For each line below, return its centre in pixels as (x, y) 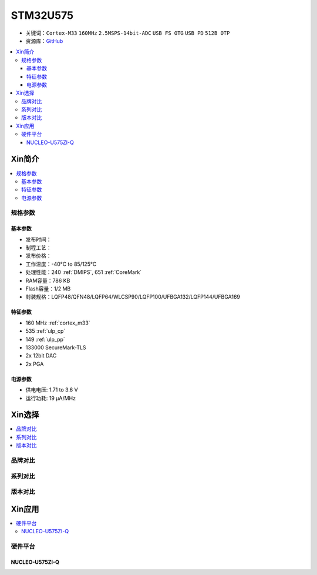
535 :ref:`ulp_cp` (45, 331)
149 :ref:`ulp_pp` (45, 339)
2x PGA (35, 364)
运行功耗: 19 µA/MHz (51, 398)
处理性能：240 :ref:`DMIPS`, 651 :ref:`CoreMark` (84, 272)
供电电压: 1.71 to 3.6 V (52, 390)
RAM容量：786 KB (48, 280)
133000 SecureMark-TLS (56, 347)
